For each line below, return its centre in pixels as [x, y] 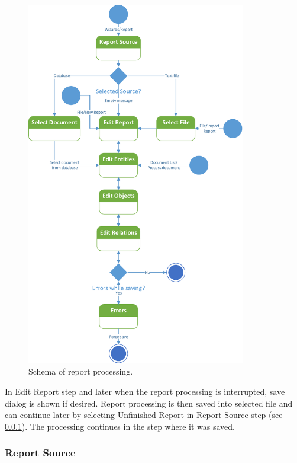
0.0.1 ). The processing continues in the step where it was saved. [120, 426]
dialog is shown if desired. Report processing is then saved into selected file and [149, 403]
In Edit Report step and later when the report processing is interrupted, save [145, 391]
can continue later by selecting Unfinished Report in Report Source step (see [144, 415]
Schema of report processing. [81, 371]
